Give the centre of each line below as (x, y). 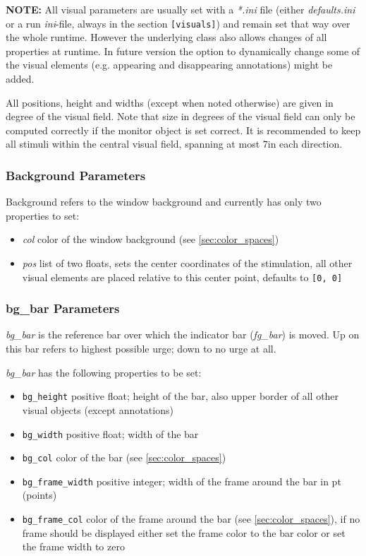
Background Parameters (76, 175)
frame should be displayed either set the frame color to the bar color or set (184, 532)
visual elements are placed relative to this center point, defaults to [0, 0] (182, 277)
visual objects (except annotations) (98, 409)
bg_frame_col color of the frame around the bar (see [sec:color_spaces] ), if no (191, 519)
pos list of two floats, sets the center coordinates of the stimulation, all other (187, 263)
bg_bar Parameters (63, 308)
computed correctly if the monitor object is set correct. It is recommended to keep (183, 130)
